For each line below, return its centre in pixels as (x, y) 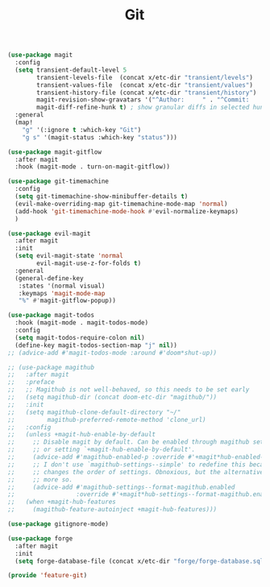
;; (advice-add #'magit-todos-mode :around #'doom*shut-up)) (112, 353)
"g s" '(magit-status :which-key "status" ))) (100, 137)
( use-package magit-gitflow (55, 152)
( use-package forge (40, 538)
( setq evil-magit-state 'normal (69, 256)
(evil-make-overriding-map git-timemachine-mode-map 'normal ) (121, 204)
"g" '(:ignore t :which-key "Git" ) (82, 130)
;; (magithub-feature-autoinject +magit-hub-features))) (112, 510)
